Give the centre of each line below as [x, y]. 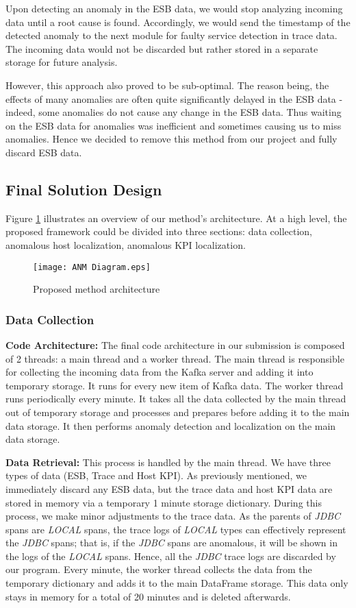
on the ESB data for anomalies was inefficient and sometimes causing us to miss [174, 125]
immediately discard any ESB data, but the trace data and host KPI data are [169, 488]
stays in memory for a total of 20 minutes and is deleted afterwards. [148, 596]
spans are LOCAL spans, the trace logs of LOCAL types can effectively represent [176, 529]
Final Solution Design [84, 189]
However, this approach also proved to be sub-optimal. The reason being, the [167, 85]
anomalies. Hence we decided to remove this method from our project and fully [171, 139]
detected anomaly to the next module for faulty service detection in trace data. [171, 35]
